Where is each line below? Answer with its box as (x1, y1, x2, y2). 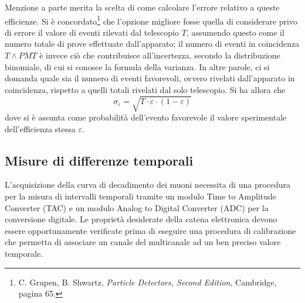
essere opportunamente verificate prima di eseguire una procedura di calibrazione (5, 224, 296, 236)
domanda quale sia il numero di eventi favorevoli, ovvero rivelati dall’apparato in (5, 72, 295, 84)
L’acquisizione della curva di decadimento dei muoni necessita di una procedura (5, 178, 291, 191)
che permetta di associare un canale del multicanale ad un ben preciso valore (5, 236, 281, 248)
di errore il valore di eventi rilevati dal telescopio (5, 26, 179, 38)
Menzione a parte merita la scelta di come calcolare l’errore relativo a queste (5, 1, 280, 13)
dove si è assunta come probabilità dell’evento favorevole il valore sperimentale (5, 111, 287, 123)
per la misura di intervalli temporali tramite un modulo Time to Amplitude (5, 190, 277, 202)
